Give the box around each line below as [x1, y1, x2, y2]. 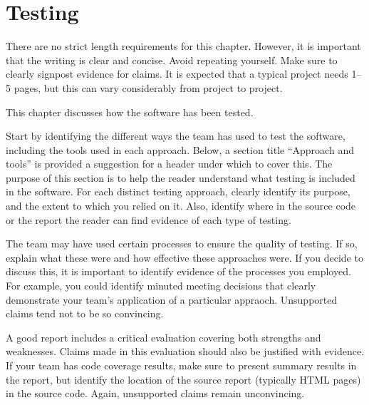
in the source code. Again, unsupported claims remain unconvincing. [6, 386, 305, 401]
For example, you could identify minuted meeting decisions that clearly [6, 278, 316, 293]
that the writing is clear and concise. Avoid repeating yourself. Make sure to [6, 52, 338, 67]
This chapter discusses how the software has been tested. [6, 104, 254, 119]
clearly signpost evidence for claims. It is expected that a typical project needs [6, 66, 348, 81]
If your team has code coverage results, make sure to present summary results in [6, 358, 357, 372]
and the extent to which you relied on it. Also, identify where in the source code [6, 198, 356, 213]
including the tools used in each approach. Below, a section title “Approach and [6, 142, 354, 157]
